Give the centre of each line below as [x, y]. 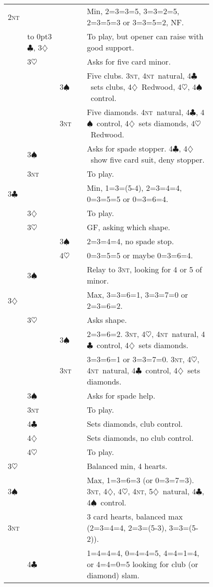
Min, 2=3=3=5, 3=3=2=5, [133, 11]
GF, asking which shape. [129, 227]
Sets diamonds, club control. [135, 424]
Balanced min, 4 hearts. [127, 466]
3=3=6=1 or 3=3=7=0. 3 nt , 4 [139, 359]
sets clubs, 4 [111, 87]
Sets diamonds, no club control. [140, 438]
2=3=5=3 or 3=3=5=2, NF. [135, 22]
